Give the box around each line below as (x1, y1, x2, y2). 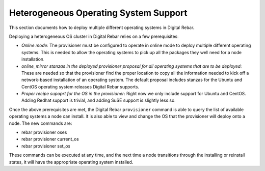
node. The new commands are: (9, 120, 72, 126)
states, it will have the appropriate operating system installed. (9, 159, 133, 165)
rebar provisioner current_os (21, 136, 79, 142)
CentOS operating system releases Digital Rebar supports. (21, 84, 139, 89)
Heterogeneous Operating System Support (9, 7, 187, 18)
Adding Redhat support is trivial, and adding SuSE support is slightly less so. (21, 97, 176, 103)
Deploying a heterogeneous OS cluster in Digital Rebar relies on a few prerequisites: (9, 33, 179, 39)
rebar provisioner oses (21, 129, 67, 135)
